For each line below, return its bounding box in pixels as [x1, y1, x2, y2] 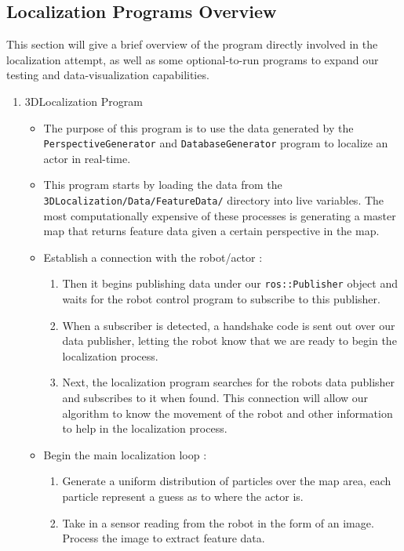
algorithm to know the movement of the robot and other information [62, 404, 393, 421]
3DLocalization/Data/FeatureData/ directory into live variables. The [43, 192, 384, 208]
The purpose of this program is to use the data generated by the [43, 119, 354, 136]
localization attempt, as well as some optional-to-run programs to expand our [6, 51, 379, 67]
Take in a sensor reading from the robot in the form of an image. [62, 514, 374, 531]
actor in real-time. [43, 150, 131, 166]
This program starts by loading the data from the [43, 176, 282, 193]
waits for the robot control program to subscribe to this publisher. [62, 291, 380, 307]
